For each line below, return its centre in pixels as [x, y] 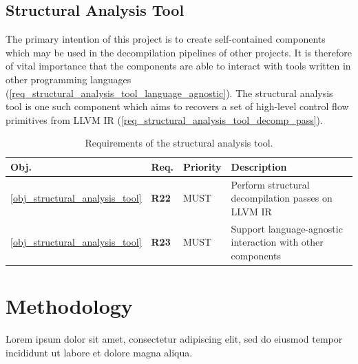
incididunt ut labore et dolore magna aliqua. [99, 352]
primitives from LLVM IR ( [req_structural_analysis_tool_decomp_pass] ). [164, 119]
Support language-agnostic [287, 228]
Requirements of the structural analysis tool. [179, 143]
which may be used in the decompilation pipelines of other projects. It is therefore [179, 52]
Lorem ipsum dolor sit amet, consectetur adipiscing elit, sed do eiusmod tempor [174, 339]
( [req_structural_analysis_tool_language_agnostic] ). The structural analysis [169, 93]
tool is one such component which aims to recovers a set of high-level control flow [177, 106]
